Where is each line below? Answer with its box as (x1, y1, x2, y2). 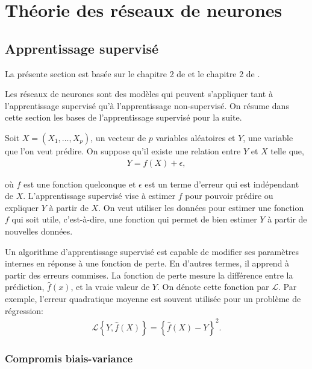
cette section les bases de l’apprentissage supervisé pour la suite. (5, 111, 242, 124)
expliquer (5, 201, 39, 213)
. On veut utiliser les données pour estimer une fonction (98, 201, 304, 213)
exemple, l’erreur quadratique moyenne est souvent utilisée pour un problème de (5, 292, 301, 304)
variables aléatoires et (155, 131, 236, 143)
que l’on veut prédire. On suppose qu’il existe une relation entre (5, 144, 241, 157)
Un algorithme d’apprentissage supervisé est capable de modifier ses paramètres (5, 245, 299, 257)
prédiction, (5, 280, 45, 293)
